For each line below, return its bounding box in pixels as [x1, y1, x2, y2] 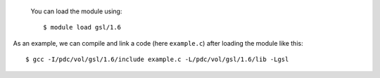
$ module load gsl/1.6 [43, 23, 122, 32]
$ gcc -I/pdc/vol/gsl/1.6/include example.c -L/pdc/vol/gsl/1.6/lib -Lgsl [25, 56, 289, 63]
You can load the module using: [30, 7, 122, 15]
